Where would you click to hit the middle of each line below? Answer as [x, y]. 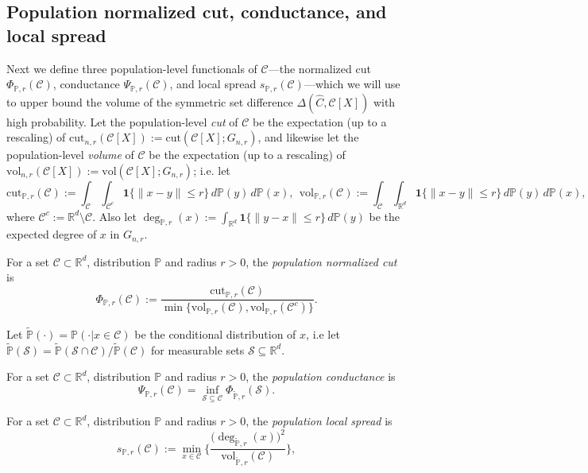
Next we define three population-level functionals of [132, 68]
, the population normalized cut [321, 261]
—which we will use [352, 84]
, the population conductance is [321, 376]
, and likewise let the [308, 137]
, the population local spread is [319, 421]
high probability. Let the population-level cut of [122, 121]
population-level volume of [70, 155]
